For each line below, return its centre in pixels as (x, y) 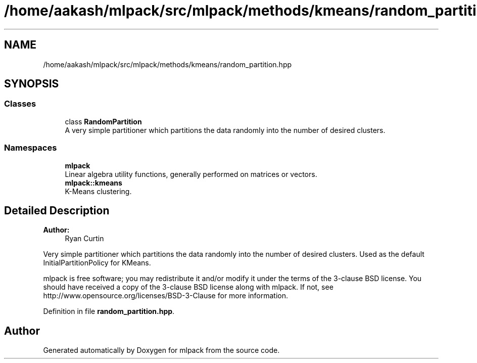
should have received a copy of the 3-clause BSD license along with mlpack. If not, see (188, 287)
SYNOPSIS (32, 84)
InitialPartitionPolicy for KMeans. (97, 263)
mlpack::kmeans (93, 183)
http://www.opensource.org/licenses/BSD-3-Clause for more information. (165, 296)
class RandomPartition (103, 121)
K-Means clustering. (98, 191)
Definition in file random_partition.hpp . (109, 311)
